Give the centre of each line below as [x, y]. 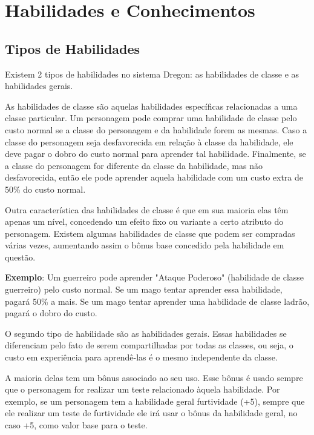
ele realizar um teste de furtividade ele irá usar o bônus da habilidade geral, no [151, 413]
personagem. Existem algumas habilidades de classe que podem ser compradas [150, 233]
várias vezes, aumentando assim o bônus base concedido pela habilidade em [145, 245]
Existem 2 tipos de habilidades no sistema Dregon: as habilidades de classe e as [152, 74]
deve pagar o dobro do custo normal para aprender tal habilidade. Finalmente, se [155, 154]
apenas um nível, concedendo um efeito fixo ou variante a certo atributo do [144, 221]
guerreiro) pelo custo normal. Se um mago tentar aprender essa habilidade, [144, 289]
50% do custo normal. [45, 189]
